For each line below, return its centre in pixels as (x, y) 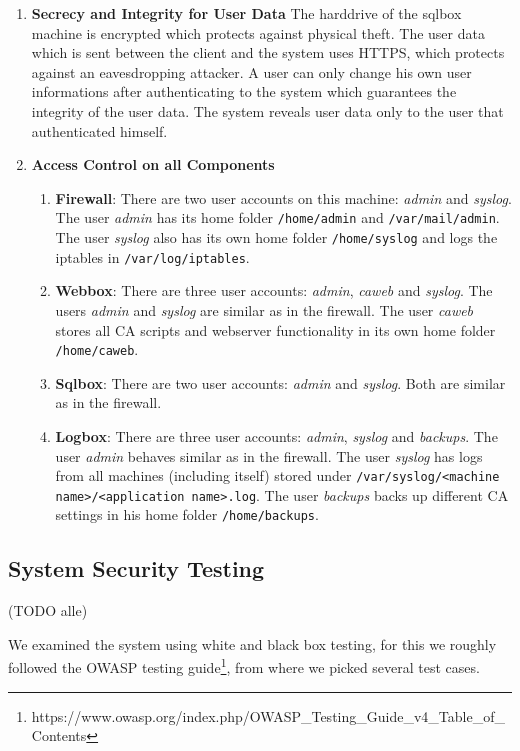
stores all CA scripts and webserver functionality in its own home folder (275, 329)
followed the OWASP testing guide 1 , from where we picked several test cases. (244, 666)
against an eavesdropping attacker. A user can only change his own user (251, 71)
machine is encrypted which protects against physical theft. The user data (258, 32)
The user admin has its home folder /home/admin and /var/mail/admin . (277, 217)
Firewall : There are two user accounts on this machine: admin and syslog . (283, 197)
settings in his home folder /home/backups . (187, 514)
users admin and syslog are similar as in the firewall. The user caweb (264, 309)
